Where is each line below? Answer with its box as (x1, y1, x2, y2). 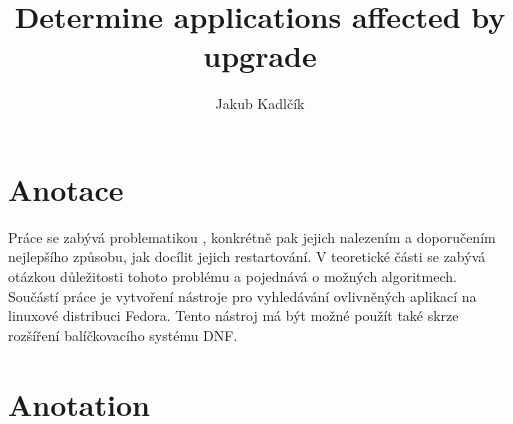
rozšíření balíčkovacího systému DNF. (8, 324, 238, 345)
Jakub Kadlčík (215, 93, 305, 114)
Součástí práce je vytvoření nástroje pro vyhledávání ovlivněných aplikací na (8, 285, 477, 306)
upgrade (203, 35, 317, 76)
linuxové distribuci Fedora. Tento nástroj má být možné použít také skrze (8, 305, 459, 326)
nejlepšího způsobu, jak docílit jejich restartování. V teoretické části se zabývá (8, 246, 486, 267)
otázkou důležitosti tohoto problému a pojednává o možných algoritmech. (8, 266, 457, 287)
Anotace (8, 168, 124, 209)
